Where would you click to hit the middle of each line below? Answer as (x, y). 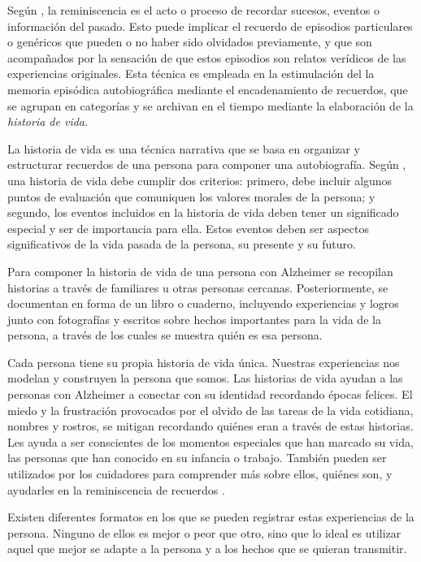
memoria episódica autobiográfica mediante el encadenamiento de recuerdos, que (208, 89)
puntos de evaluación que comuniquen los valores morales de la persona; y (191, 196)
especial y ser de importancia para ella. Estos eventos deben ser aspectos (189, 228)
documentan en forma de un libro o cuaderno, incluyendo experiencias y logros (203, 303)
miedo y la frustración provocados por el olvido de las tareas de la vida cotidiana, (210, 410)
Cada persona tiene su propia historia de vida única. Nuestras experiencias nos (204, 362)
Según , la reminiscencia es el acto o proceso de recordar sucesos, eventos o (193, 10)
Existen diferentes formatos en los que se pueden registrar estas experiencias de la (211, 517)
